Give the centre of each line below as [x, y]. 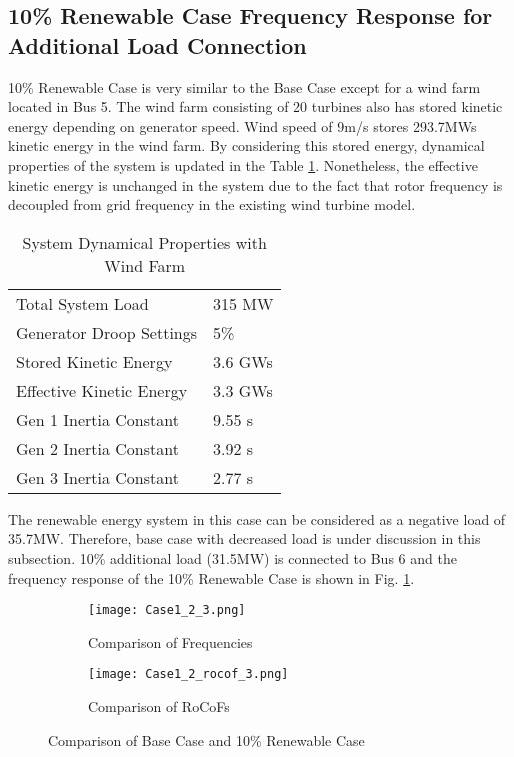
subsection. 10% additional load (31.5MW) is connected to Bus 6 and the [232, 557]
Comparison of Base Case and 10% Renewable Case [206, 739]
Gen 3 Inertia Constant [97, 477]
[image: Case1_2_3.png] [167, 610]
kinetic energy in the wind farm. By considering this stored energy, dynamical [246, 145]
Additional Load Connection [157, 44]
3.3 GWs [243, 390]
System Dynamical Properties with [144, 242]
